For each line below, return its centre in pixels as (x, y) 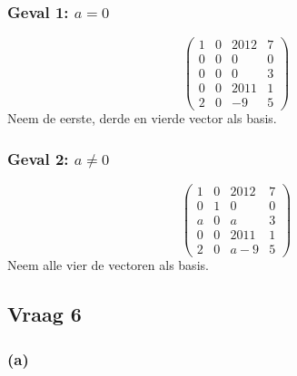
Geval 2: (38, 158)
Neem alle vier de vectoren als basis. (108, 265)
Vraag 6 (45, 314)
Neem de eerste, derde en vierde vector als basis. (142, 118)
